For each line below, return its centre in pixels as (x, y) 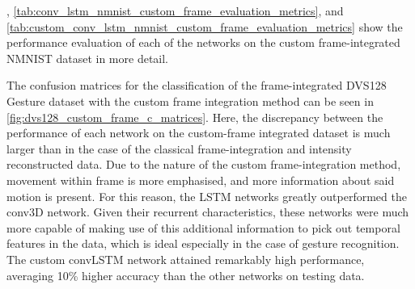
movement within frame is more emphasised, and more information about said (201, 180)
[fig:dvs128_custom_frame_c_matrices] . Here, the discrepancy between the (195, 117)
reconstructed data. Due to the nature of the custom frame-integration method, (204, 164)
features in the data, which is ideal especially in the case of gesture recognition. (203, 243)
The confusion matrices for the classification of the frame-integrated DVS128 (197, 85)
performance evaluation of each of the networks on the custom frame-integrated (203, 42)
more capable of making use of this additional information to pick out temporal (203, 227)
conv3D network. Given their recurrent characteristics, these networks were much (208, 212)
